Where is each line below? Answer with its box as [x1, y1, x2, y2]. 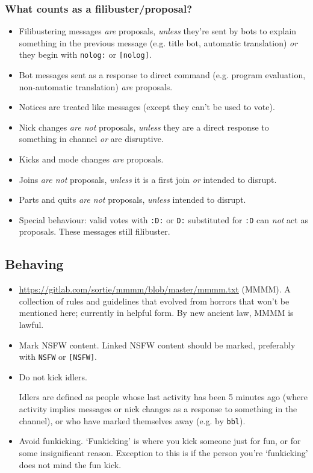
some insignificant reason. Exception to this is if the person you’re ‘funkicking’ [19, 446, 308, 459]
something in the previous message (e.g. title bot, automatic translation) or [19, 36, 298, 49]
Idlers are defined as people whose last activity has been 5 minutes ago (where [19, 391, 308, 403]
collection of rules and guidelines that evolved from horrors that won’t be [19, 294, 290, 307]
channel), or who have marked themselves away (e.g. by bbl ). [19, 414, 246, 427]
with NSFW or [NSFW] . [19, 350, 98, 363]
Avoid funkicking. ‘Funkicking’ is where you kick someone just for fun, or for [19, 434, 301, 447]
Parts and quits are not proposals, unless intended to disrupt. [19, 193, 246, 206]
